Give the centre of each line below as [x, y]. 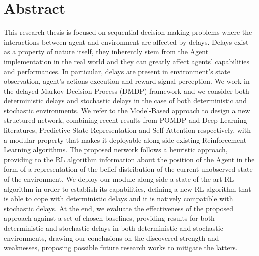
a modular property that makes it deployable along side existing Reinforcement [125, 140]
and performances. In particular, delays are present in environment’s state [117, 71]
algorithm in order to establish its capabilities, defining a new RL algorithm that [128, 189]
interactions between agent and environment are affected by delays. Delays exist [126, 42]
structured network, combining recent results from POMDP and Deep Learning [126, 120]
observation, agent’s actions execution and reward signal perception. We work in [127, 81]
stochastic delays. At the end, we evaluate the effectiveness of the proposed [119, 208]
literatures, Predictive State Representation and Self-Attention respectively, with [127, 130]
